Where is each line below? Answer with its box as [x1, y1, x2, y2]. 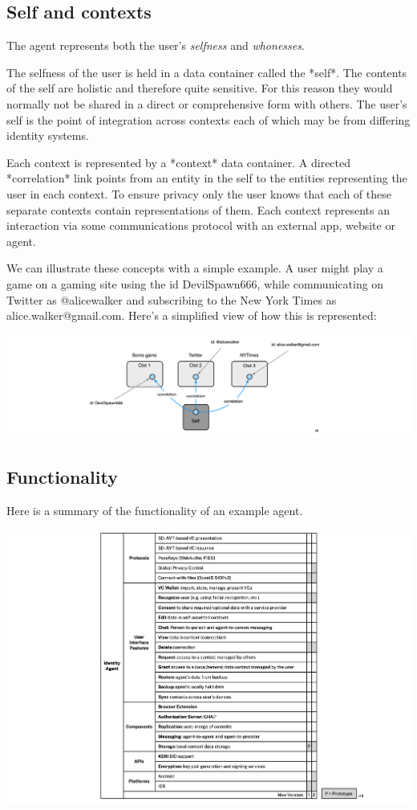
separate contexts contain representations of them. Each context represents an [6, 201, 390, 218]
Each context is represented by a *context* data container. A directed [6, 153, 351, 170]
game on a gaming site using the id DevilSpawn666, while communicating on [6, 275, 384, 292]
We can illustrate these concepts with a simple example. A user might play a [6, 260, 383, 276]
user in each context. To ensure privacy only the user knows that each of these [6, 185, 391, 202]
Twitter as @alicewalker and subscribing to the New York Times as [6, 291, 337, 308]
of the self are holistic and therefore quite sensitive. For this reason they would [6, 80, 393, 96]
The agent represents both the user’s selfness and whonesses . [6, 37, 305, 54]
